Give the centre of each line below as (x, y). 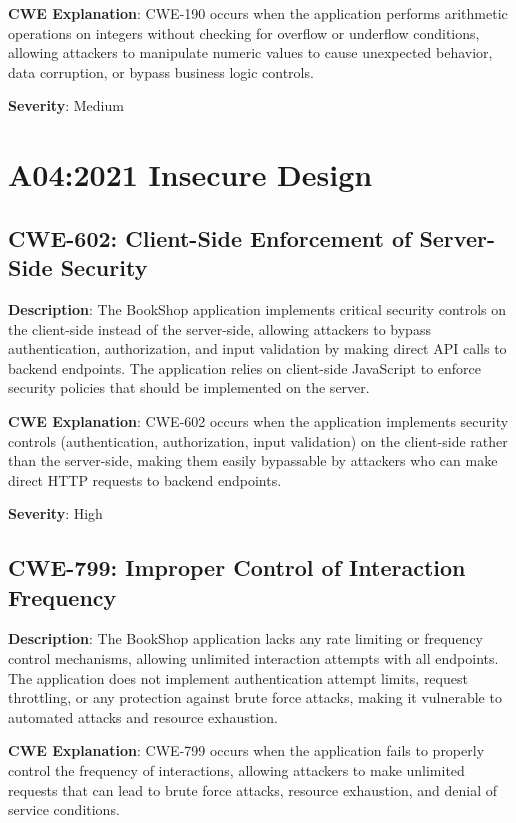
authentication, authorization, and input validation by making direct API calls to (257, 348)
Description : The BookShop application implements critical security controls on (257, 308)
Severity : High (55, 513)
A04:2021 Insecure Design (190, 174)
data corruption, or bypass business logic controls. (161, 71)
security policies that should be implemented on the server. (189, 387)
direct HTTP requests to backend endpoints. (145, 479)
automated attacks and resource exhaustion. (143, 716)
